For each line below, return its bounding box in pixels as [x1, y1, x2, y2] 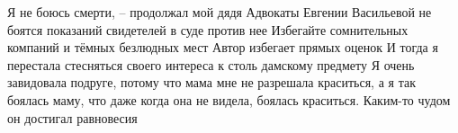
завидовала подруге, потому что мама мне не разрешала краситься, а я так [7, 73, 416, 92]
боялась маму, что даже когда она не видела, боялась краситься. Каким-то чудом [7, 90, 451, 109]
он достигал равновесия [7, 108, 138, 127]
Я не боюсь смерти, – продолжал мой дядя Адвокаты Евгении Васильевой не [7, 3, 432, 21]
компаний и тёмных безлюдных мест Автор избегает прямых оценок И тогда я [7, 38, 438, 57]
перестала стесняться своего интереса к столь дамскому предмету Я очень [7, 55, 415, 74]
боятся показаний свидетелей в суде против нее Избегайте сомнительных [7, 20, 409, 39]
